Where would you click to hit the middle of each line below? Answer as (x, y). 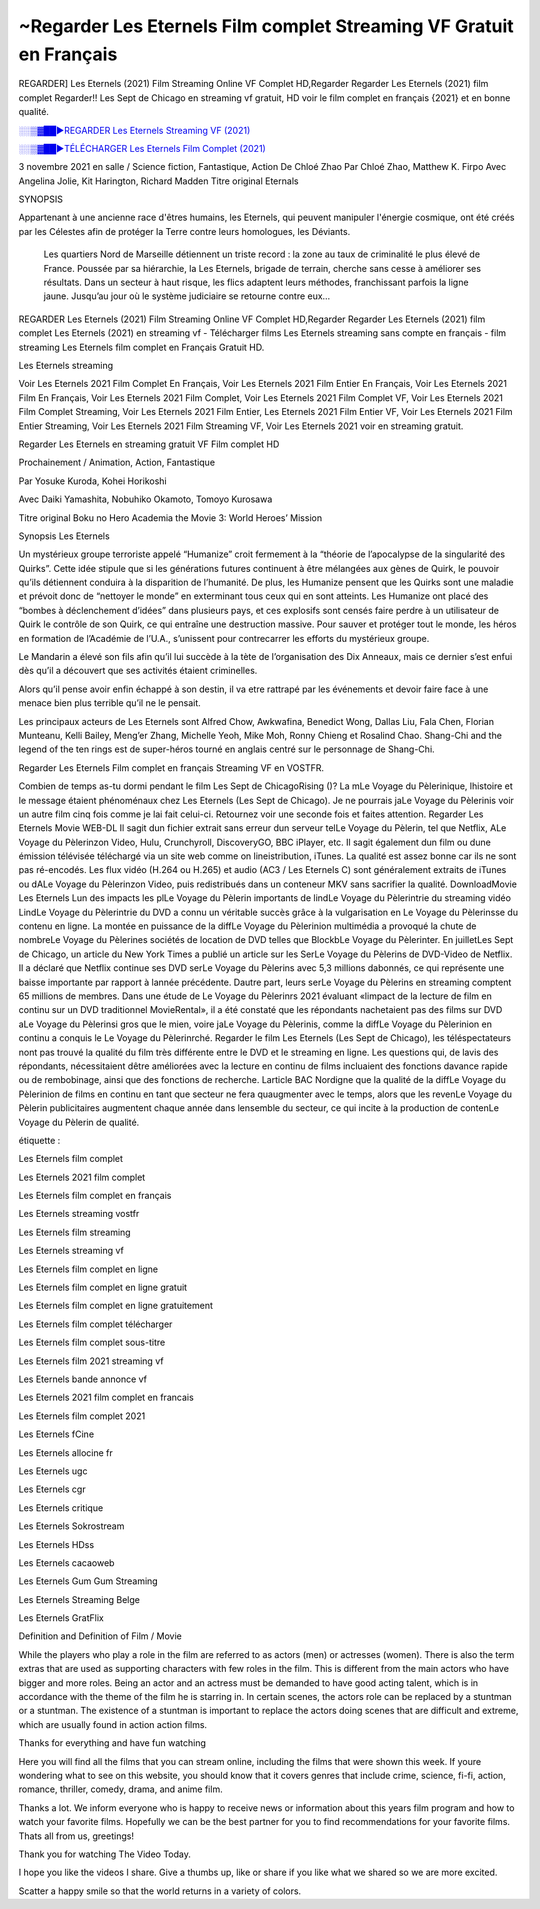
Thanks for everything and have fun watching (112, 1743)
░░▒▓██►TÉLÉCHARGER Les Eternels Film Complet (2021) (142, 148)
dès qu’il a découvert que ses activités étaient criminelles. (138, 671)
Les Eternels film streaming (74, 1232)
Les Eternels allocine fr (66, 1452)
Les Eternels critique (61, 1507)
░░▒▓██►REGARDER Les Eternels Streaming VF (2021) (134, 130)
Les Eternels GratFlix (61, 1618)
